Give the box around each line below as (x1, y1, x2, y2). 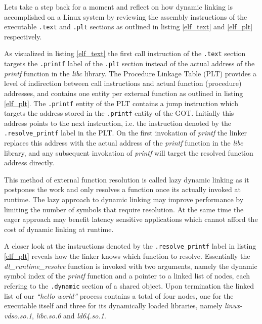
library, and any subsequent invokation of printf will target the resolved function (4, 147, 253, 158)
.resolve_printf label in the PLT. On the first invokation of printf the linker (4, 127, 247, 138)
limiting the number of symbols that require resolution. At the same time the (4, 204, 244, 214)
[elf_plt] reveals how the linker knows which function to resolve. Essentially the (4, 251, 250, 261)
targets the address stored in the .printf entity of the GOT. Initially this (4, 108, 234, 118)
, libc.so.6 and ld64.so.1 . (32, 310, 106, 320)
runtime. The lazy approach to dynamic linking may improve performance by (4, 194, 244, 205)
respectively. (4, 31, 42, 41)
